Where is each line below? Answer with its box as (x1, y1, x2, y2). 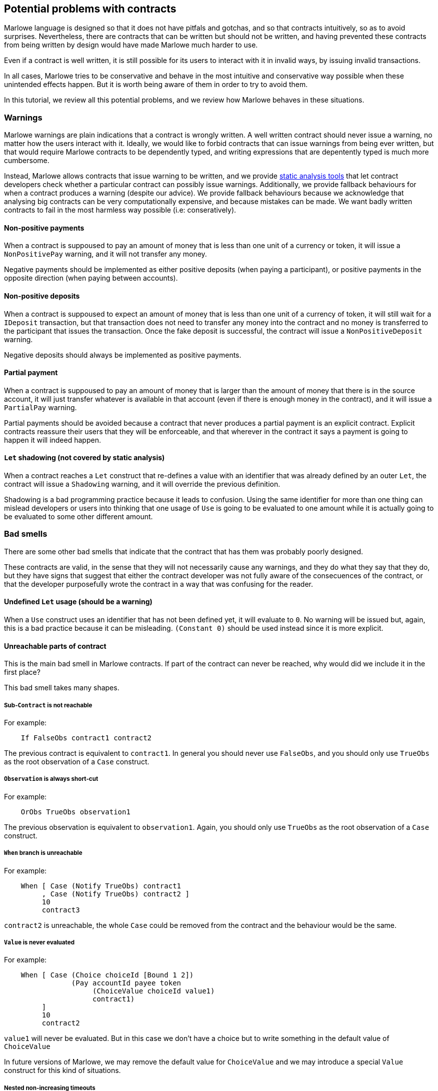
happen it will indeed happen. (4, 435, 101, 444)
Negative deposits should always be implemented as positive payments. (4, 350, 241, 359)
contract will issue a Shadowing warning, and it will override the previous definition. (4, 480, 280, 489)
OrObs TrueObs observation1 (20, 807, 130, 816)
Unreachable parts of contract (4, 641, 106, 650)
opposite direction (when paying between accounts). (4, 274, 178, 283)
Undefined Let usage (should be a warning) (4, 597, 152, 606)
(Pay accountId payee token (71, 979, 181, 987)
